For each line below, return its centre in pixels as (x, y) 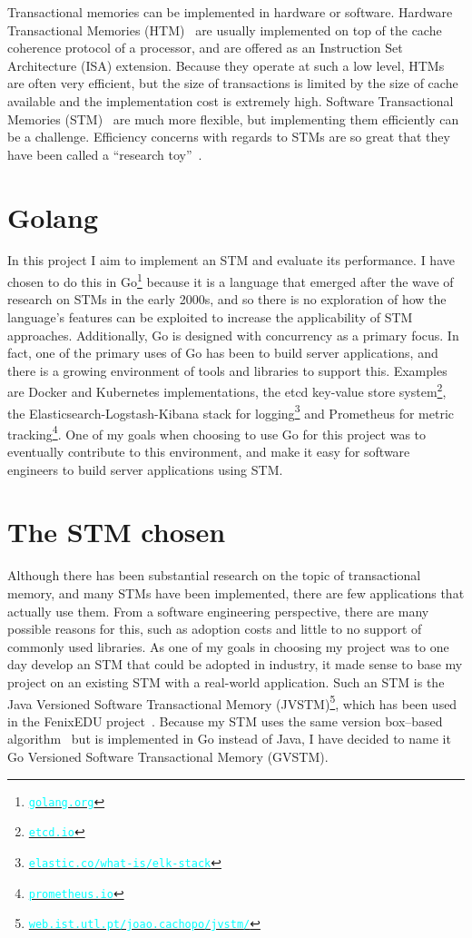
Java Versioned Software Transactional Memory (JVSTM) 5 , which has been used (232, 702)
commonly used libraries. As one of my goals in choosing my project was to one (228, 646)
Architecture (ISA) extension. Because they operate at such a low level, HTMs (226, 65)
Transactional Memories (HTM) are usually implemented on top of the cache (225, 30)
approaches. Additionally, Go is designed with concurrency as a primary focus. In (233, 335)
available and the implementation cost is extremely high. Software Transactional (231, 100)
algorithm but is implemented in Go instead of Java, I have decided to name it (229, 739)
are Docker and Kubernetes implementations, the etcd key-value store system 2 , (227, 390)
